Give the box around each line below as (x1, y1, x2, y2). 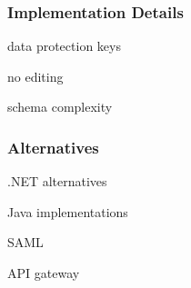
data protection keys (7, 36, 121, 55)
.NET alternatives (7, 172, 107, 191)
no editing (7, 66, 64, 85)
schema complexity (7, 97, 113, 116)
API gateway (7, 263, 80, 282)
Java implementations (7, 202, 128, 221)
